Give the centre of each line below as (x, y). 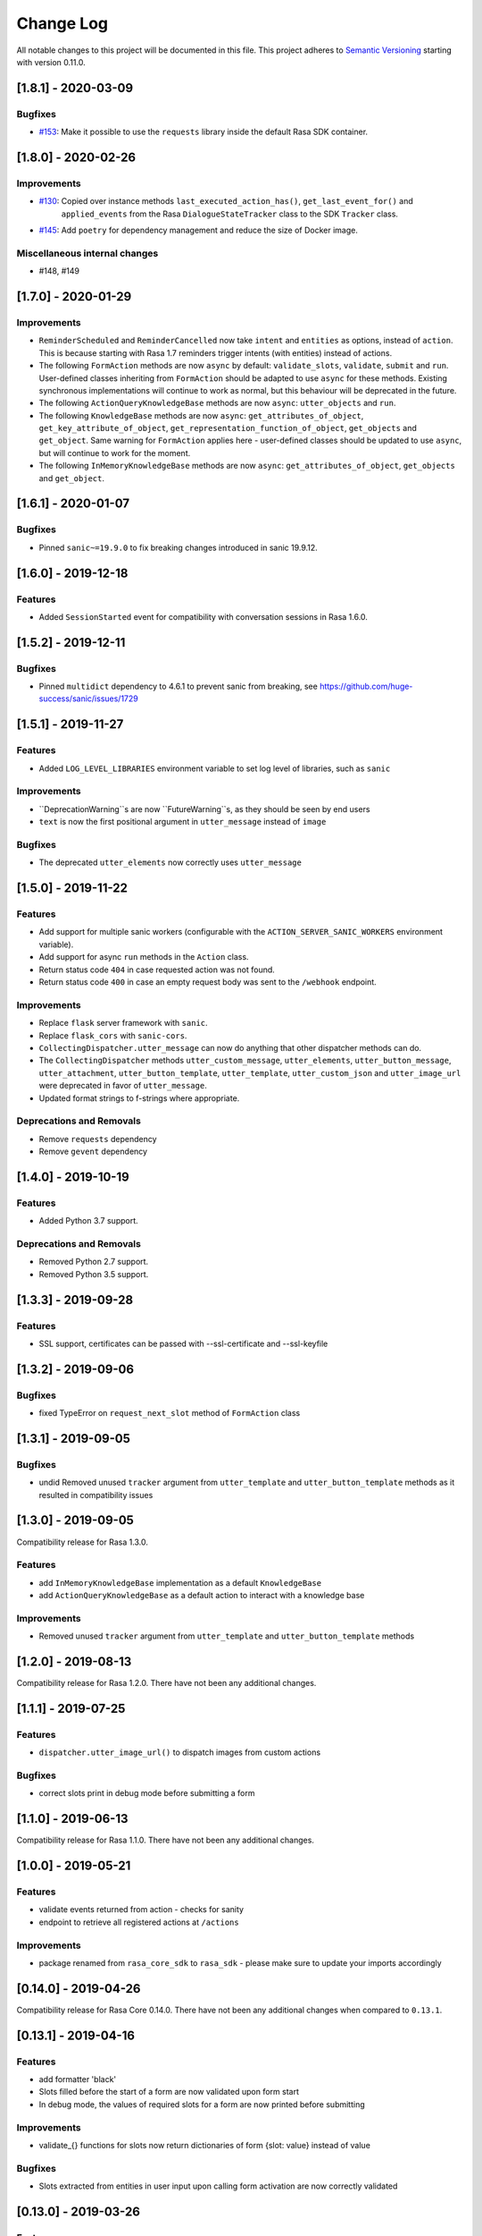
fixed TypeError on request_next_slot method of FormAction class (170, 1413)
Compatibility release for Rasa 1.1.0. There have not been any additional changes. (165, 1840)
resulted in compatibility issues (96, 1495)
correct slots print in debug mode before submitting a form (147, 1793)
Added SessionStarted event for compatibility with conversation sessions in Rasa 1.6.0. (203, 616)
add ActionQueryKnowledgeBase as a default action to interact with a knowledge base (202, 1596)
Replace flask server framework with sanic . (124, 1023)
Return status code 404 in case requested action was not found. (157, 970)
